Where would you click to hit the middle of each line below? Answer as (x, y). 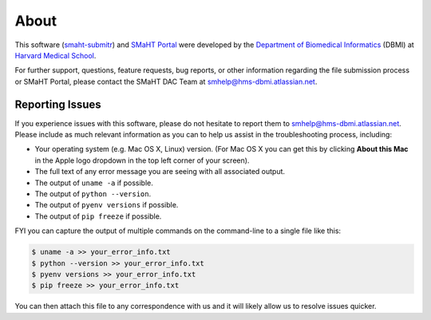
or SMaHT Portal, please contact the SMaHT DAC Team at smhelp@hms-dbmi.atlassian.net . (166, 81)
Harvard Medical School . (55, 55)
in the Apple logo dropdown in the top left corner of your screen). (142, 160)
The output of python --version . (93, 194)
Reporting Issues (58, 104)
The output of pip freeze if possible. (98, 216)
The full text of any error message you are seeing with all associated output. (160, 172)
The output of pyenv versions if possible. (107, 205)
